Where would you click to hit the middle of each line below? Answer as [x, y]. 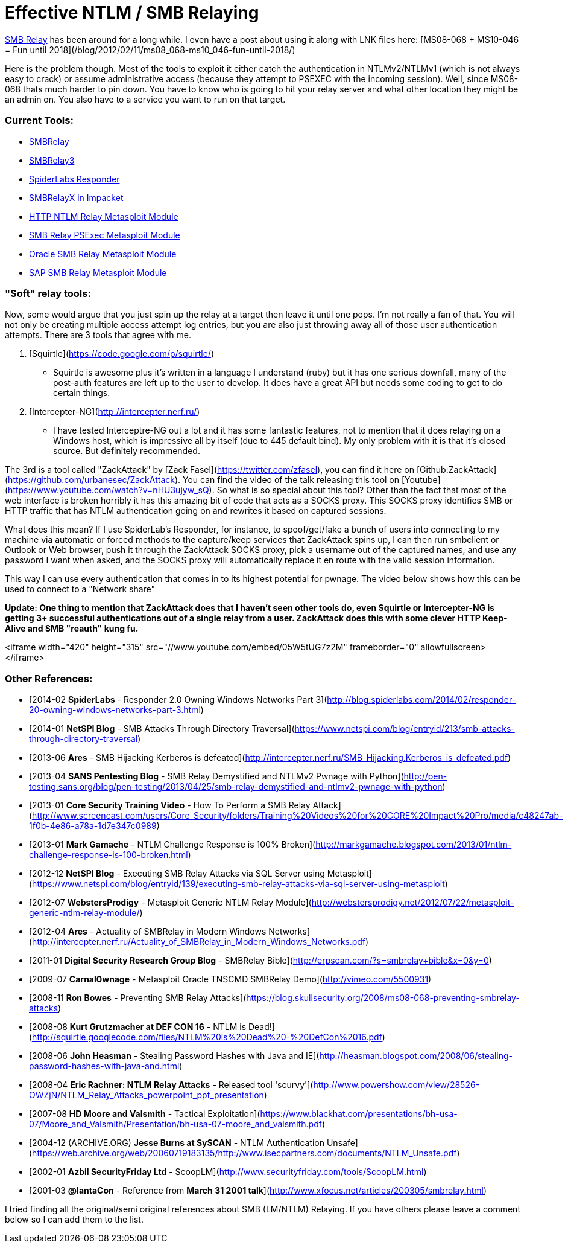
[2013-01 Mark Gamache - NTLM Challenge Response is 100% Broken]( [172, 844]
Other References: [49, 678]
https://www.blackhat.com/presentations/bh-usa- [359, 1114]
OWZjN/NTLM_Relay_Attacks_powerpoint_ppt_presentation [147, 1095]
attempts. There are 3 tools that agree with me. [98, 335]
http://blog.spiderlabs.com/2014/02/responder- [421, 699]
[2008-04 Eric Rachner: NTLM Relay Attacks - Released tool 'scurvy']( [171, 1085]
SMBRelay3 [52, 160]
